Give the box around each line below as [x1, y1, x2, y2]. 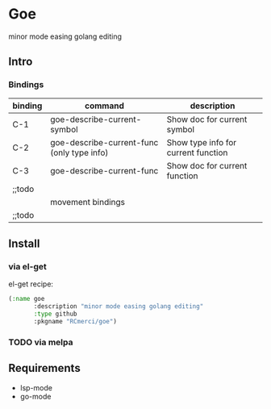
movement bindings [49, 196, 126, 207]
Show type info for [166, 136, 237, 148]
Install [8, 237, 40, 251]
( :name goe [8, 295, 45, 303]
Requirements [8, 361, 81, 375]
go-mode [19, 391, 52, 401]
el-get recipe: [8, 279, 54, 289]
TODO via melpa [8, 336, 74, 348]
